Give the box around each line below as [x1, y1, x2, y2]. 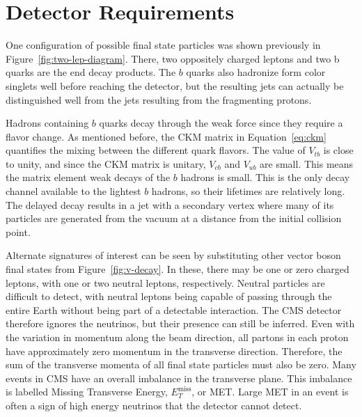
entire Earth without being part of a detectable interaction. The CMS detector [6, 302, 342, 317]
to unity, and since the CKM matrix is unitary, [6, 156, 206, 171]
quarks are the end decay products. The [6, 65, 176, 79]
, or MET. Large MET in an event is [191, 384, 349, 399]
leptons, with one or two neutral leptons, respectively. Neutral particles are [6, 275, 325, 290]
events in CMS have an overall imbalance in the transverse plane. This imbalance [6, 370, 352, 385]
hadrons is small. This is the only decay [180, 170, 350, 184]
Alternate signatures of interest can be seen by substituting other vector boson [6, 248, 341, 262]
